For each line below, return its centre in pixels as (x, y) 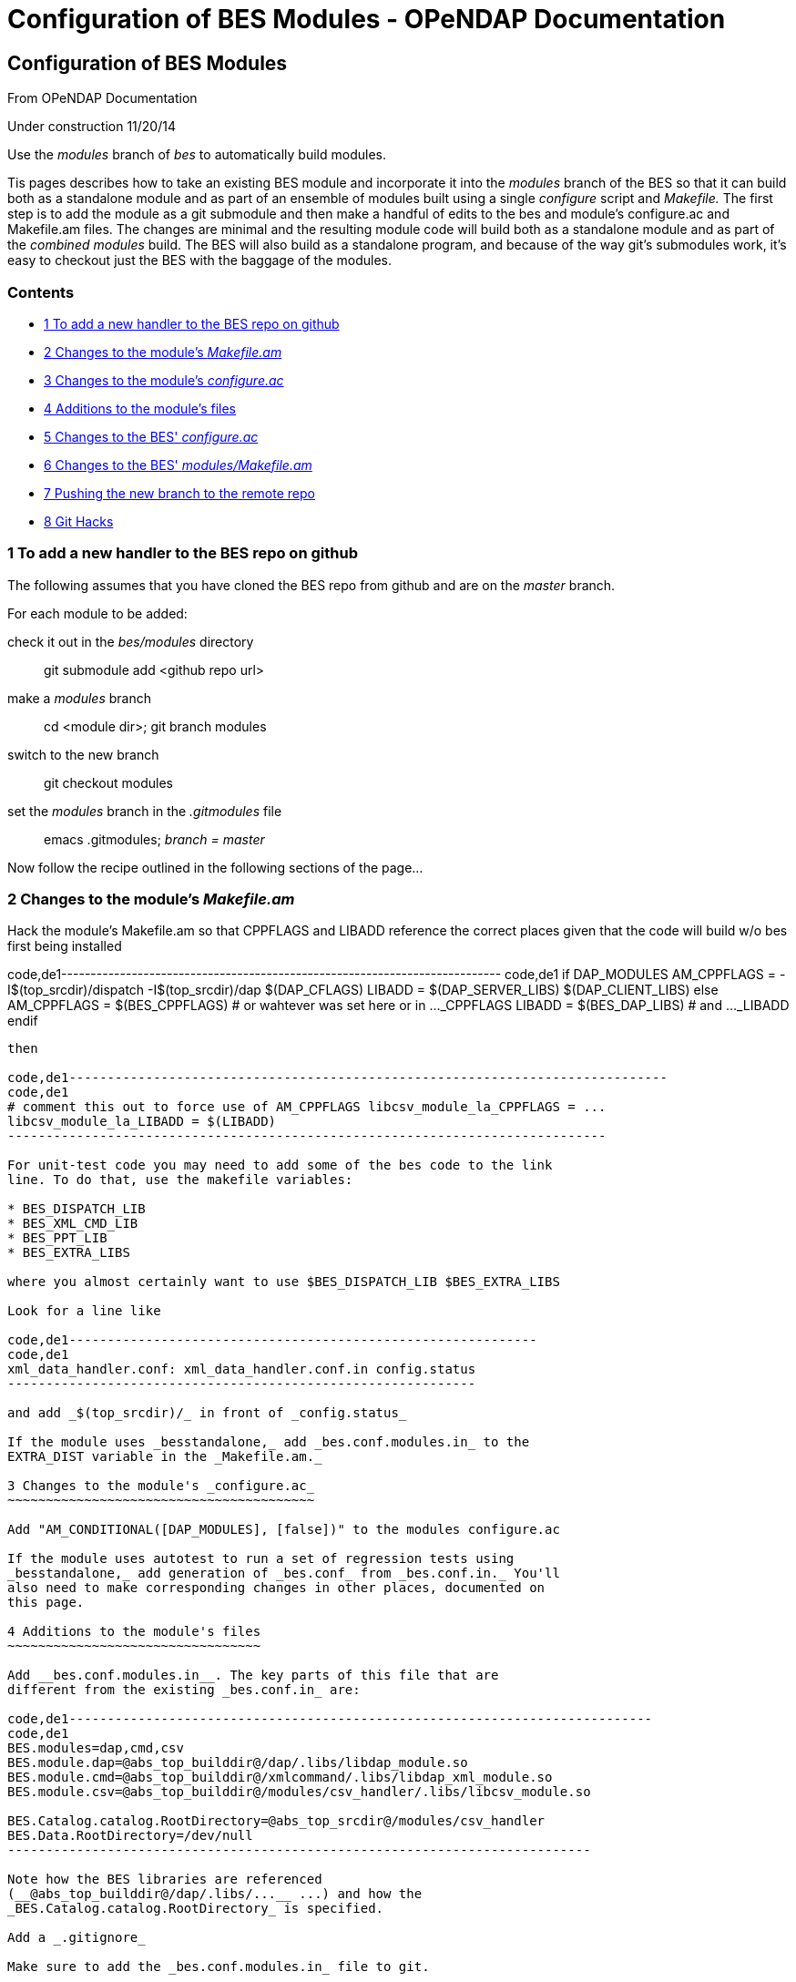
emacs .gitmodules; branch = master (154, 839)
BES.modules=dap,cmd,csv (96, 1748)
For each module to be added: (97, 613)
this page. (46, 1603)
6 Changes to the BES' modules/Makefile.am (178, 465)
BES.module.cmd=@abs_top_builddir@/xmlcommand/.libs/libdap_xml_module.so (280, 1778)
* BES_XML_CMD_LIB (73, 1224)
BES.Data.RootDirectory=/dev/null (130, 1836)
